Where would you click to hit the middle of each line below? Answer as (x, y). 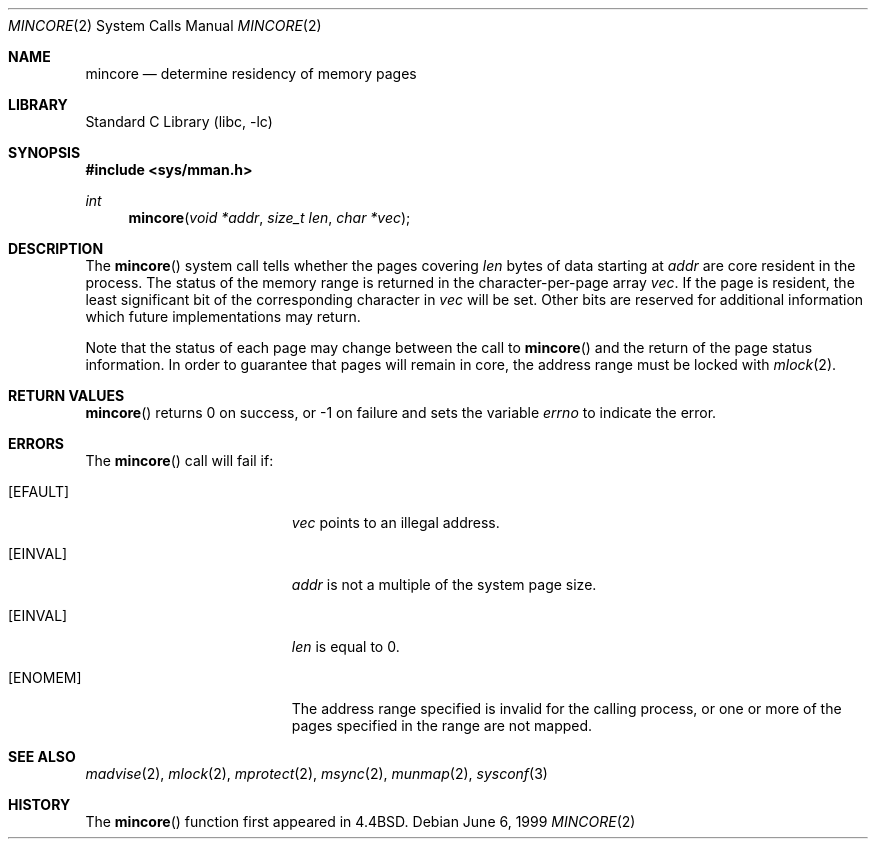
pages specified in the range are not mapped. (442, 725)
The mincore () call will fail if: (179, 460)
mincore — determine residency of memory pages (251, 73)
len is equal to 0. (345, 646)
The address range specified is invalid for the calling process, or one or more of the (566, 708)
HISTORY (39, 804)
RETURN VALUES (66, 395)
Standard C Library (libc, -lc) (179, 121)
